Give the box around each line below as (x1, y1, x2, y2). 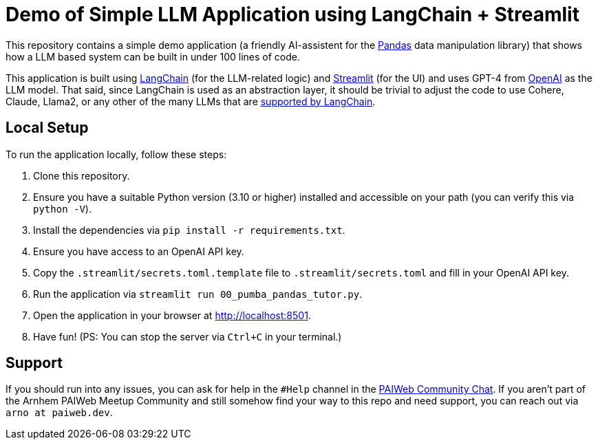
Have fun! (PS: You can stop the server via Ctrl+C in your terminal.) (33, 330, 342, 343)
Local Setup (6, 119, 89, 137)
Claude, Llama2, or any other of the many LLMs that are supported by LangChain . (6, 95, 376, 107)
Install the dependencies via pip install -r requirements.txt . (33, 224, 345, 236)
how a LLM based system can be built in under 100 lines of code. (6, 50, 300, 63)
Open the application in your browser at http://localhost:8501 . (33, 309, 311, 321)
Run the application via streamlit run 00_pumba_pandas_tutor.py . (33, 287, 363, 300)
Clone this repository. (33, 169, 130, 182)
